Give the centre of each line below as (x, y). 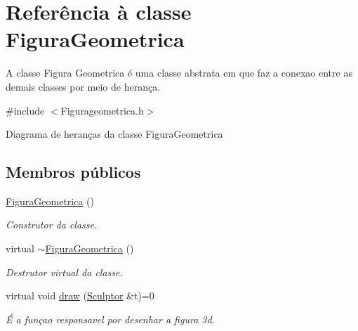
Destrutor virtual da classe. (64, 272)
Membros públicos (73, 172)
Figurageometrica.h (102, 110)
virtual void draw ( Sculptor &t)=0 (80, 296)
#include (25, 110)
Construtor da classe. (52, 225)
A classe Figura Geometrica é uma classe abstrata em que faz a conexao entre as (179, 73)
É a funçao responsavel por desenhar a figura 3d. (110, 319)
